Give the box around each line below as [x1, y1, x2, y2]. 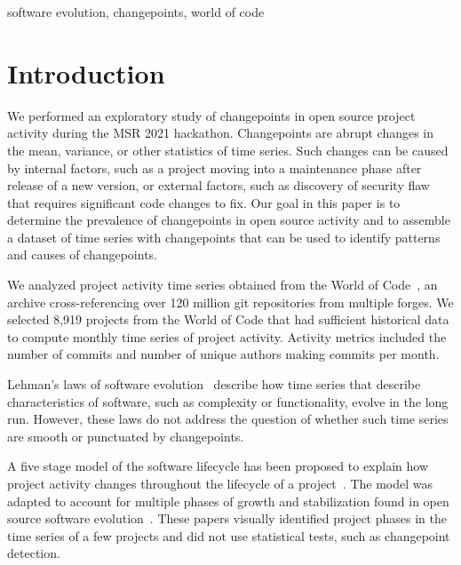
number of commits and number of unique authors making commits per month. [7, 345, 440, 363]
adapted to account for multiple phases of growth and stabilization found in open [7, 491, 449, 510]
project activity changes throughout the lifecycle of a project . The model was [7, 474, 433, 492]
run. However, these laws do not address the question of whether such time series [7, 410, 449, 428]
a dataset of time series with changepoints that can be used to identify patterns [7, 227, 441, 246]
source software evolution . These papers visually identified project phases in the [7, 509, 447, 528]
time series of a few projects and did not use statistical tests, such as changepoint [7, 526, 450, 545]
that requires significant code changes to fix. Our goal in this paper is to [7, 193, 401, 211]
